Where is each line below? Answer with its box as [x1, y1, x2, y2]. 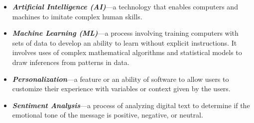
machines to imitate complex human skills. [12, 11, 142, 21]
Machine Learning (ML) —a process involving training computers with [12, 28, 239, 38]
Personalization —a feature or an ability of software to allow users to [12, 73, 229, 84]
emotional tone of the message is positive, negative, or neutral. [12, 110, 203, 120]
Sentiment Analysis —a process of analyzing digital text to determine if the [12, 100, 250, 110]
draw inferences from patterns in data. [12, 57, 129, 67]
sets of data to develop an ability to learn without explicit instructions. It [12, 37, 237, 48]
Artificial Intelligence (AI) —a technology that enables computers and [12, 1, 238, 11]
